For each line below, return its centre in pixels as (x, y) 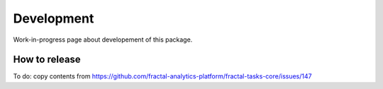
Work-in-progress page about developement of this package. (103, 40)
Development (54, 18)
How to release (47, 60)
